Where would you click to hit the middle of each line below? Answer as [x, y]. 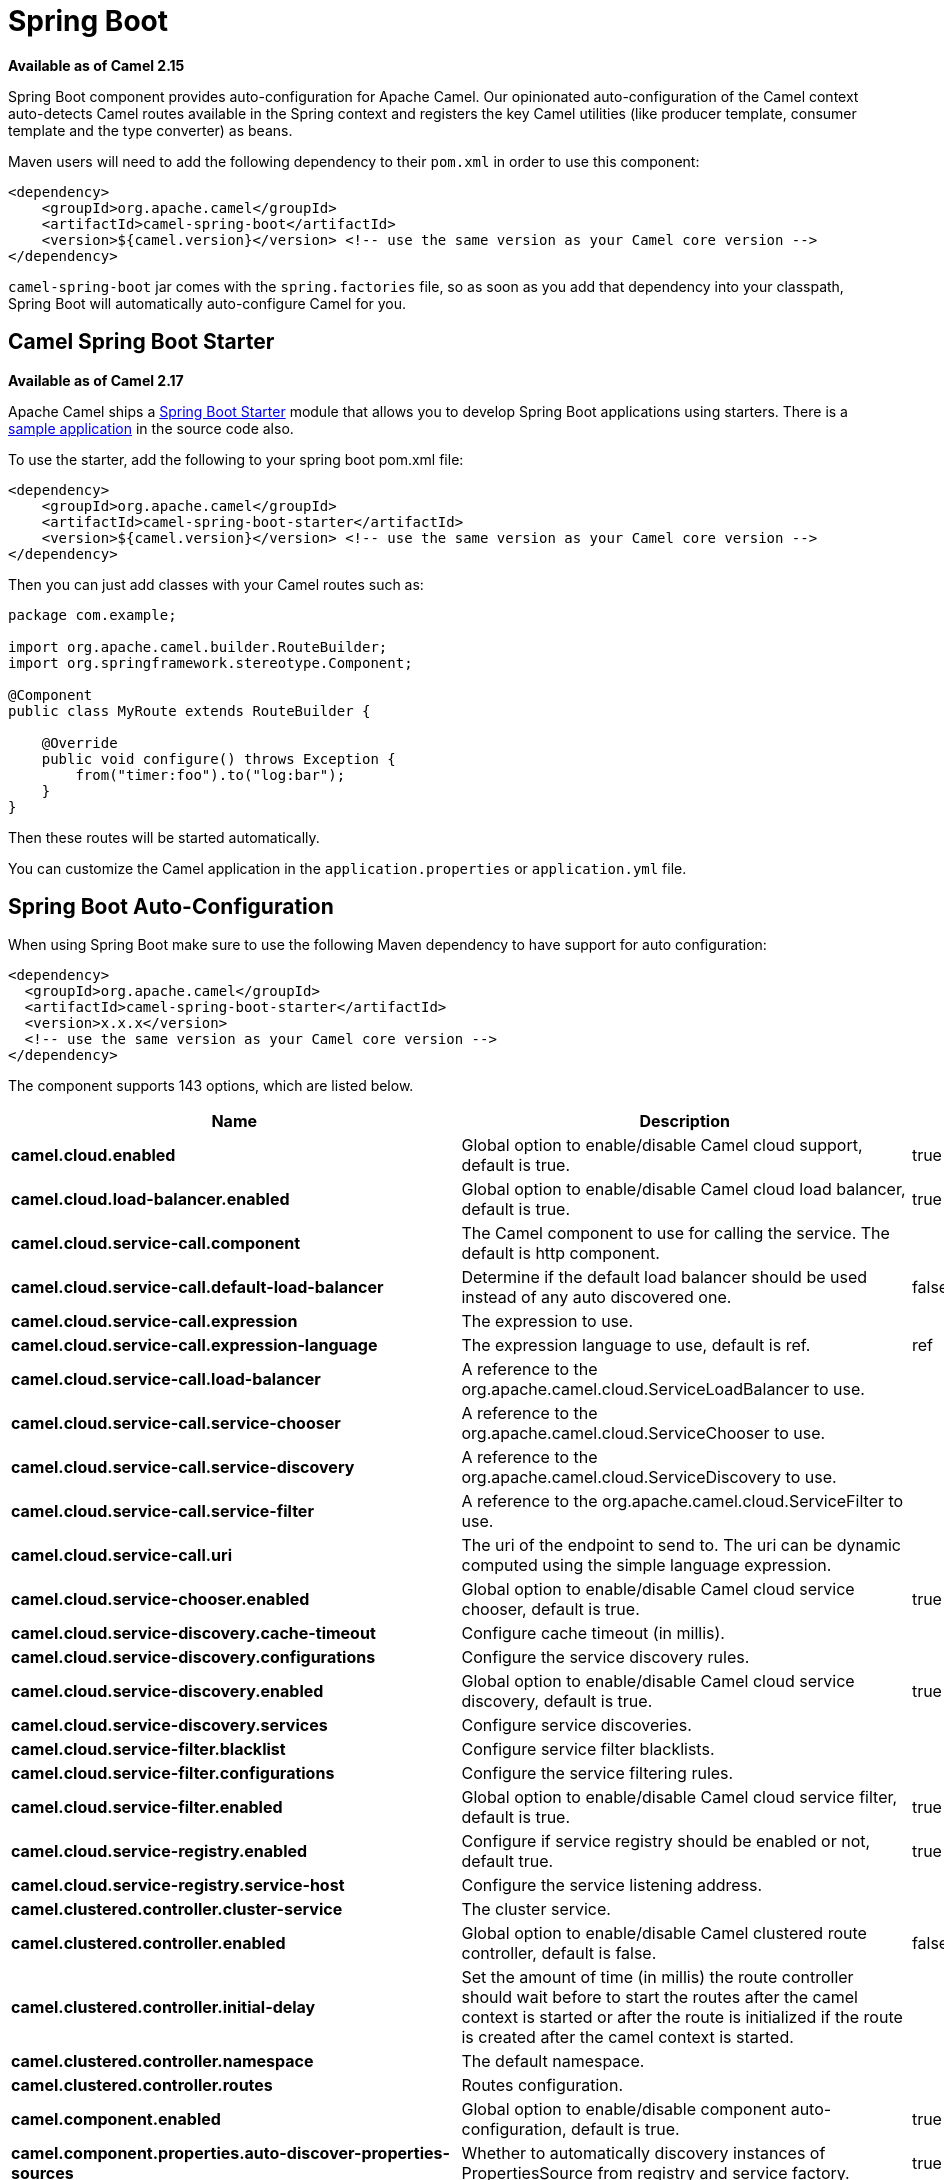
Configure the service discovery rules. [605, 1657]
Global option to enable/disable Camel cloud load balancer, [683, 1189]
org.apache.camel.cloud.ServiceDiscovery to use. [649, 1477]
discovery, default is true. [557, 1701]
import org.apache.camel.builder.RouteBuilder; [198, 646]
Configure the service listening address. [612, 1885]
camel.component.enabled [116, 2119]
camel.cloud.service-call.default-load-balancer [197, 1287]
